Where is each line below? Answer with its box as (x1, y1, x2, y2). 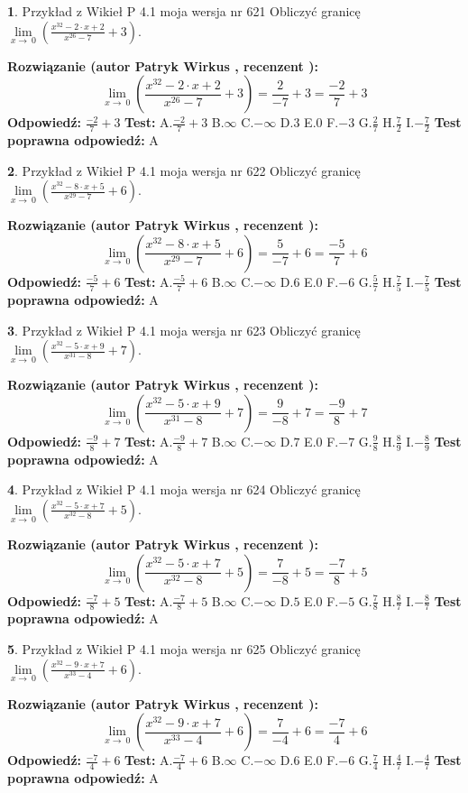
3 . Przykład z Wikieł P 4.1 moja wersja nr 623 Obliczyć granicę (7, 320, 361, 339)
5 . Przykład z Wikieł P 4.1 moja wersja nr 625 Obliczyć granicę (7, 639, 361, 658)
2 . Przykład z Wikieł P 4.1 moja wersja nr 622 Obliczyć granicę (7, 161, 361, 180)
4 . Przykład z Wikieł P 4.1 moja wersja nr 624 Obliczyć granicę (7, 480, 361, 499)
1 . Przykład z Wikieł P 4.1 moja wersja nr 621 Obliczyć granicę (7, 2, 361, 20)
